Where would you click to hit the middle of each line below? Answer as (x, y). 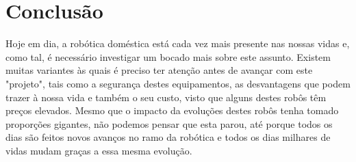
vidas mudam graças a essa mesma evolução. (99, 150)
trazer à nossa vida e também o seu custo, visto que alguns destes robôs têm (166, 97)
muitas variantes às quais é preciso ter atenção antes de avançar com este (159, 70)
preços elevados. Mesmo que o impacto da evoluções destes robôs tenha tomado (172, 110)
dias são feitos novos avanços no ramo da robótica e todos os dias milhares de (168, 137)
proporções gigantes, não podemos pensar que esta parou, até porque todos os (169, 123)
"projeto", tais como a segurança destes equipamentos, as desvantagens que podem (178, 83)
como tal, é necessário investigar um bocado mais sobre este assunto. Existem (168, 56)
